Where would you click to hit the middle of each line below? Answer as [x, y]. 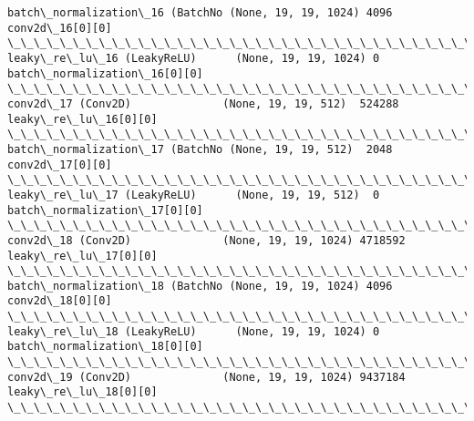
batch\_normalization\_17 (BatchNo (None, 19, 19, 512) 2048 [200, 149]
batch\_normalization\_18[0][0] [105, 347]
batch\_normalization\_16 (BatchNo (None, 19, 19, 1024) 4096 [200, 13]
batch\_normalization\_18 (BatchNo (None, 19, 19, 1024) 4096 [200, 286]
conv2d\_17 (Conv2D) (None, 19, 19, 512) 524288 [203, 103]
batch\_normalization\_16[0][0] [105, 73]
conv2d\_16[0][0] [60, 28]
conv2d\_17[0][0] [60, 164]
